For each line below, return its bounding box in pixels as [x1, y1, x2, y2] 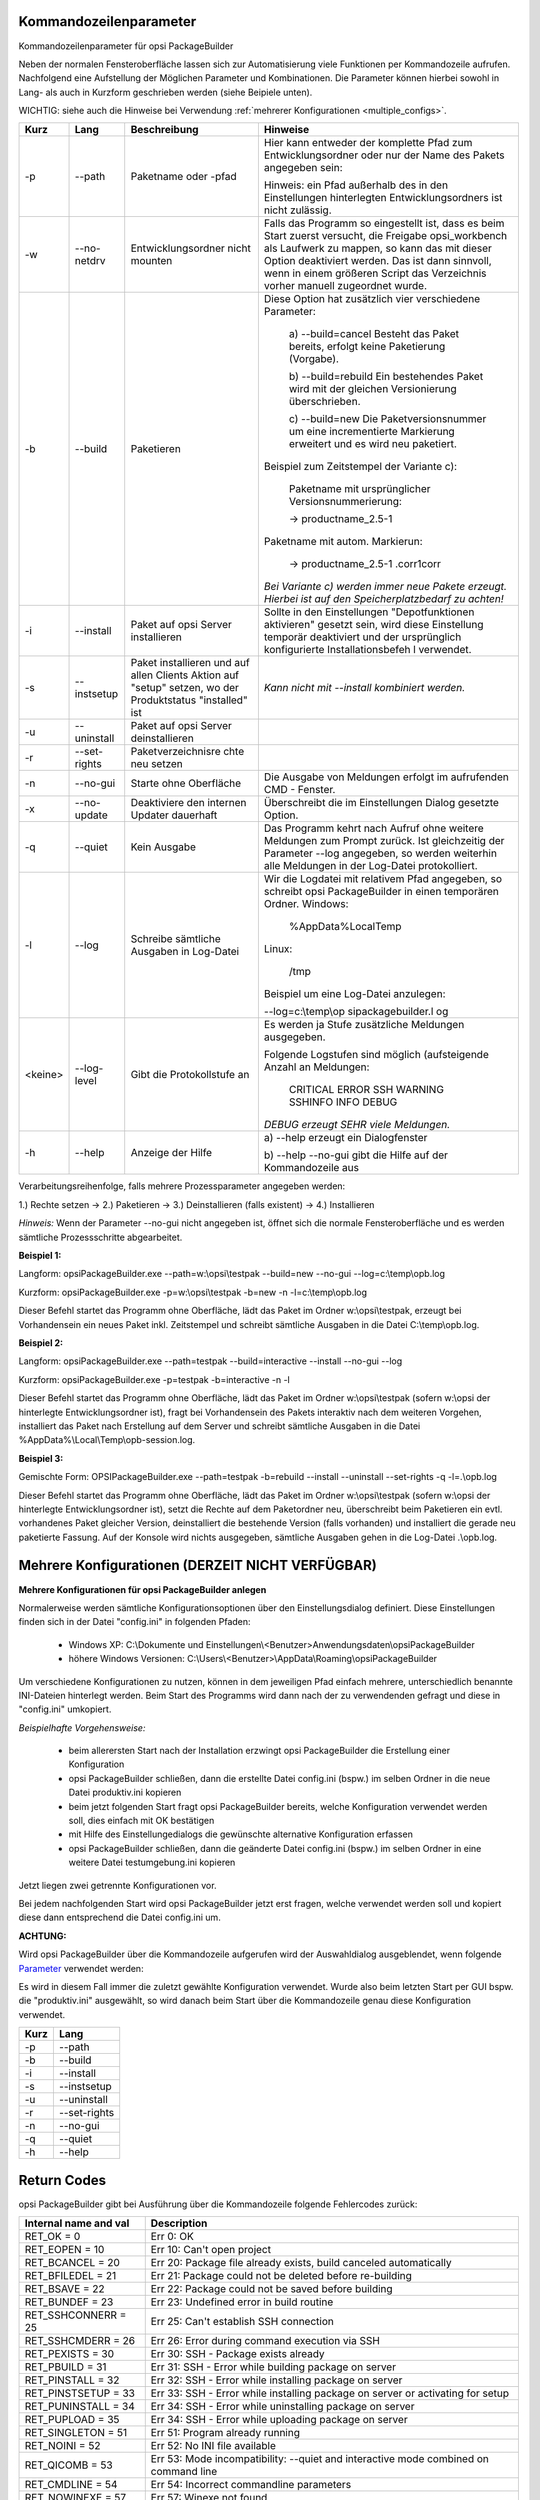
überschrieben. [288, 395, 361, 409]
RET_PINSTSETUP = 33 [24, 2386, 135, 2400]
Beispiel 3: [18, 1452, 64, 1464]
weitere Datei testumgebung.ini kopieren [68, 1856, 236, 1869]
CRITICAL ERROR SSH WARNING [288, 1083, 445, 1097]
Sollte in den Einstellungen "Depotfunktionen [263, 605, 475, 619]
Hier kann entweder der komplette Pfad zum [263, 136, 473, 150]
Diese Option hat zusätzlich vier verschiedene [263, 292, 480, 306]
